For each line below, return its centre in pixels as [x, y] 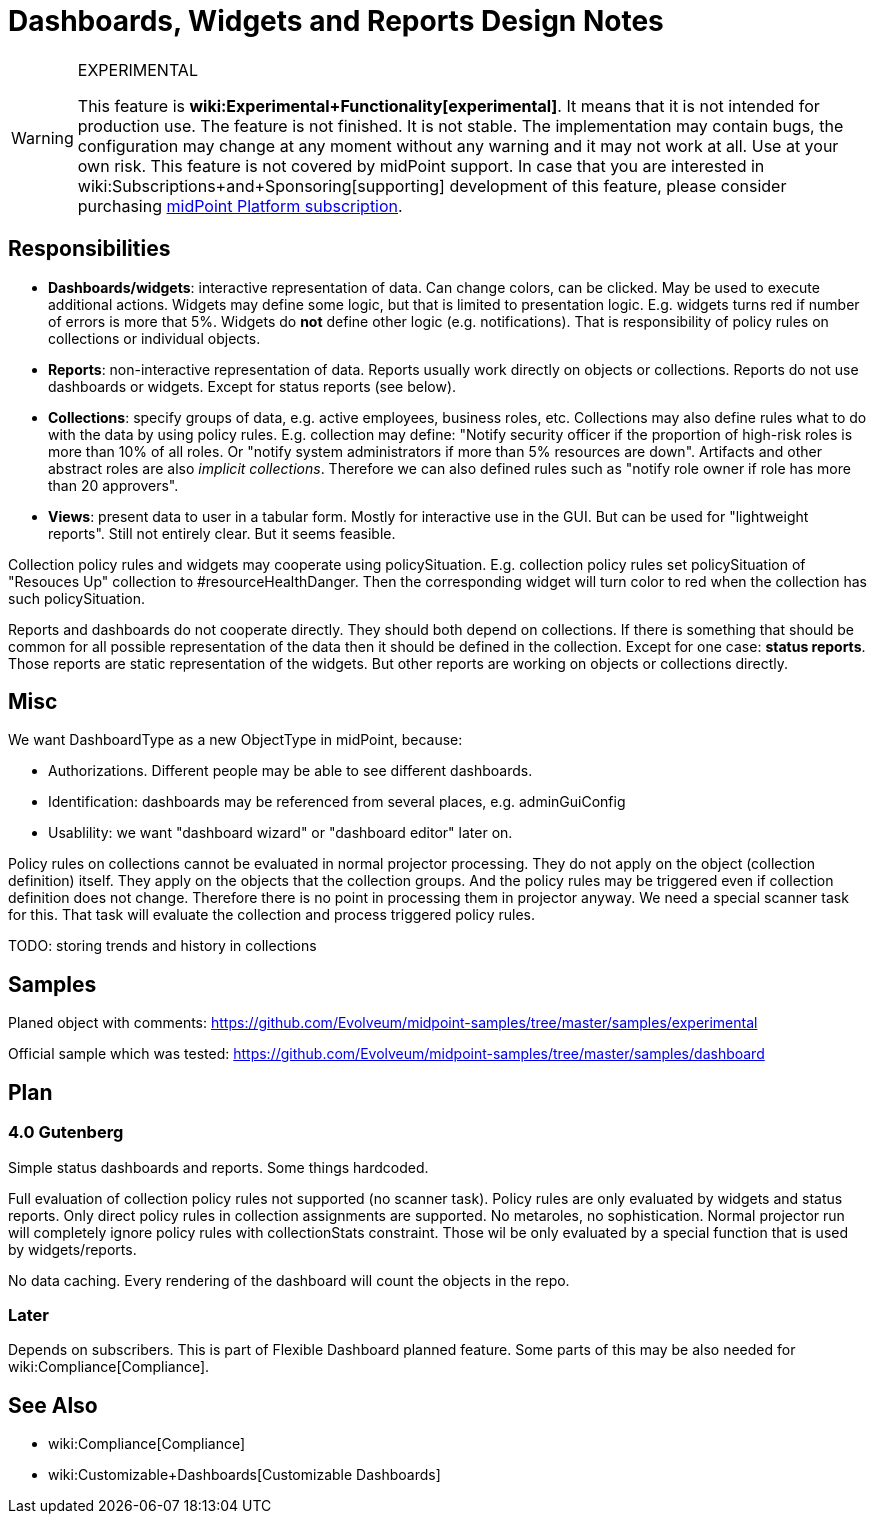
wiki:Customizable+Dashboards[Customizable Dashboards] [244, 1475]
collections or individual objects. [154, 338]
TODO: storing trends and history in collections [162, 946]
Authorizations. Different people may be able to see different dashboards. [290, 771]
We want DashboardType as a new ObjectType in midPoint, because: [235, 740]
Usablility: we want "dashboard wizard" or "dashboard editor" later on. [280, 833]
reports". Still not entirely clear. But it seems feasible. [222, 533]
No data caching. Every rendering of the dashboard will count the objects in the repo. [289, 1280]
